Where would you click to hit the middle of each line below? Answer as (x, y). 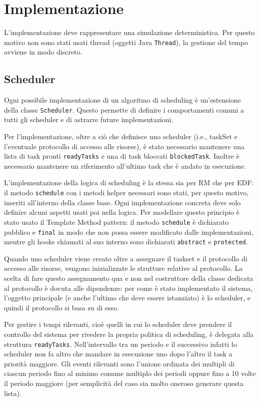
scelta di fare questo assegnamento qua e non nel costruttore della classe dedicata (129, 278)
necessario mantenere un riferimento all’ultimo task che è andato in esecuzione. (125, 165)
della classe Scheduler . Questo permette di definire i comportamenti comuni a (124, 109)
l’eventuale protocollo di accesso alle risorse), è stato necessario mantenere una (124, 146)
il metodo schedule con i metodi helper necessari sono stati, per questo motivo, (126, 192)
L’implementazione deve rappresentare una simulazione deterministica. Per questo (129, 32)
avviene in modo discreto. (43, 52)
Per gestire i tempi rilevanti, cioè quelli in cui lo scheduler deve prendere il (118, 324)
